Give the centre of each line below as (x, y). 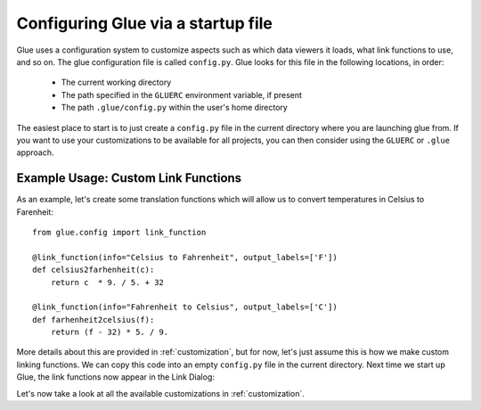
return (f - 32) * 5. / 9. (110, 332)
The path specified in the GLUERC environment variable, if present (182, 94)
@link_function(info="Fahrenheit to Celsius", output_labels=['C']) (185, 307)
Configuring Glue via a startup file (145, 23)
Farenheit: (35, 212)
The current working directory (116, 82)
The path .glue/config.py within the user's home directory (175, 108)
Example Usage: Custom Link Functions (129, 178)
